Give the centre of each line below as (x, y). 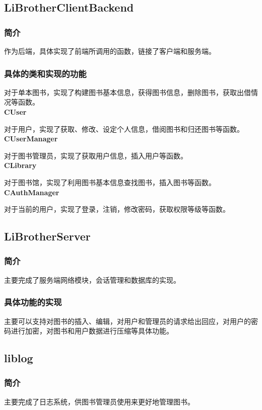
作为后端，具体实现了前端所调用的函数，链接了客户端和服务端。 (110, 51)
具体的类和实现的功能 (45, 73)
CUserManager (31, 139)
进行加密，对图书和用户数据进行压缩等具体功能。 (92, 331)
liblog (19, 358)
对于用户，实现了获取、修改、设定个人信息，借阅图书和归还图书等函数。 (124, 129)
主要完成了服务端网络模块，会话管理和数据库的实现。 (92, 279)
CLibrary (20, 165)
